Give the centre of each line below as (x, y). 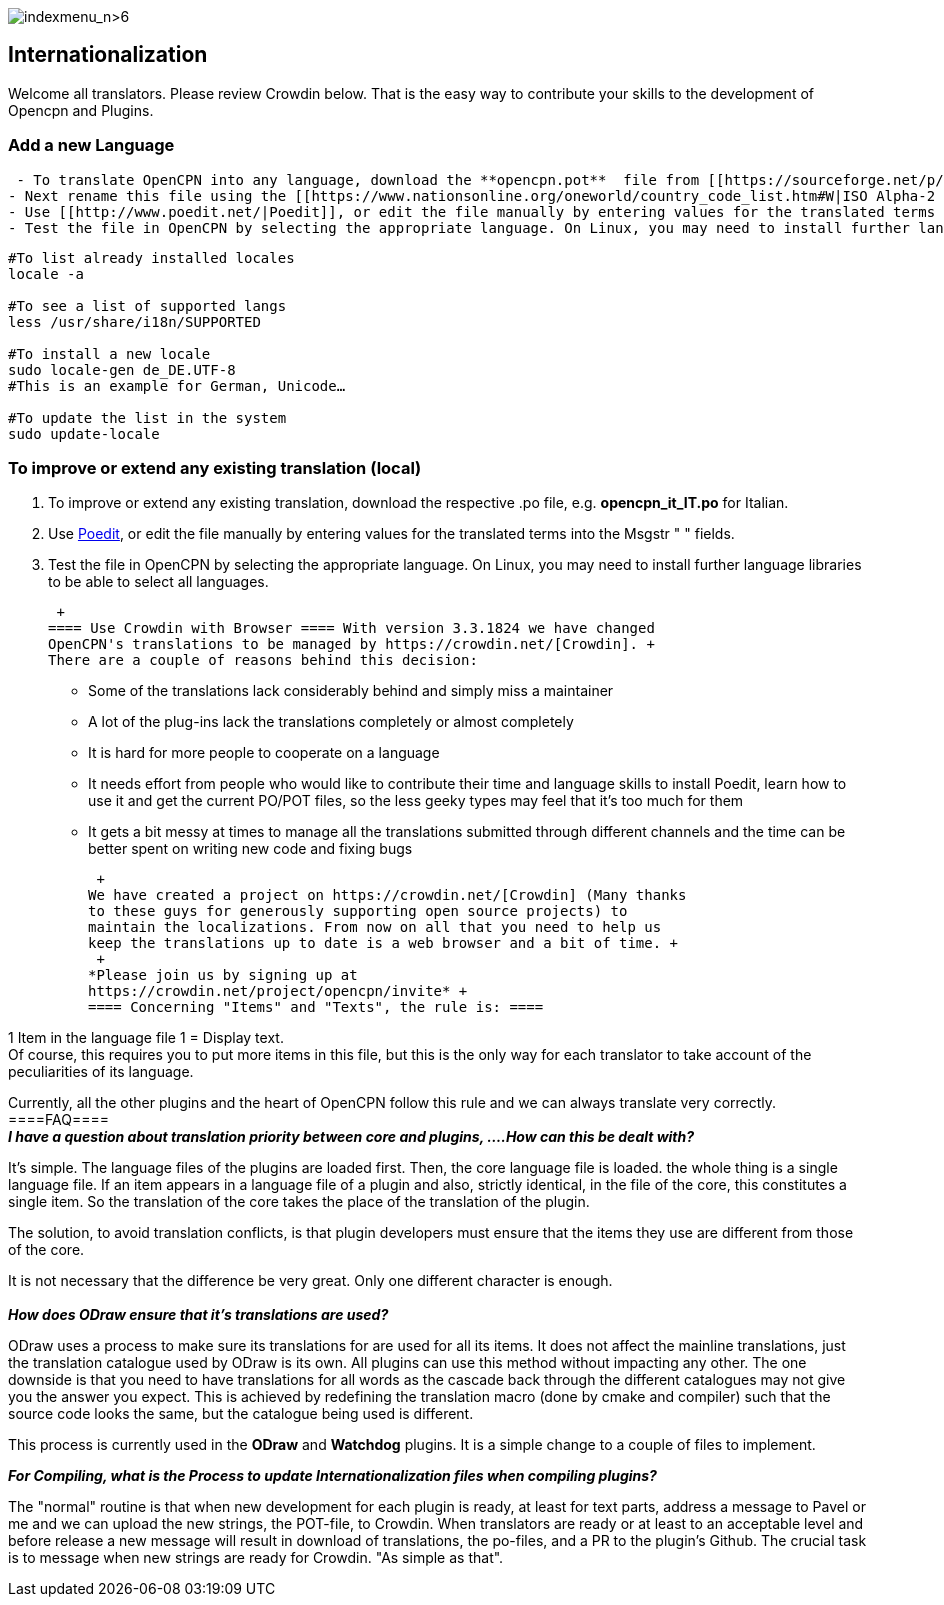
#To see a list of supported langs (147, 305)
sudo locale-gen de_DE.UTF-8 (122, 369)
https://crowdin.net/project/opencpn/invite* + (278, 991)
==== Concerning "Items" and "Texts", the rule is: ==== (316, 1007)
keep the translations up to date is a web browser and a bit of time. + (383, 943)
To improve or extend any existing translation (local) (215, 467)
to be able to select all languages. (158, 582)
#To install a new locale (109, 353)
